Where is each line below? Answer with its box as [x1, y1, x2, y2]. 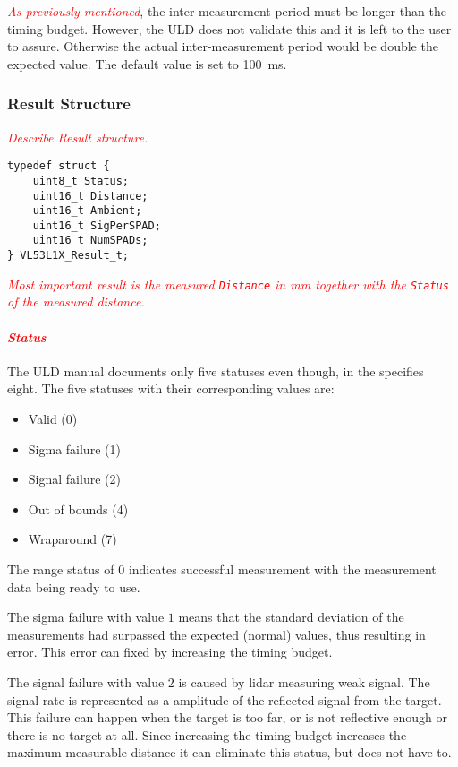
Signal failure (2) [28, 470, 121, 488]
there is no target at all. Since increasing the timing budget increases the [7, 725, 407, 744]
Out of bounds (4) [28, 499, 129, 518]
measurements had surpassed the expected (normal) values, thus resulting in [7, 625, 426, 643]
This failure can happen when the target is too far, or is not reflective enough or [7, 708, 448, 727]
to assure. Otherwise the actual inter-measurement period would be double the [7, 37, 438, 56]
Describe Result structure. [7, 127, 148, 146]
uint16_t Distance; [32, 189, 148, 203]
